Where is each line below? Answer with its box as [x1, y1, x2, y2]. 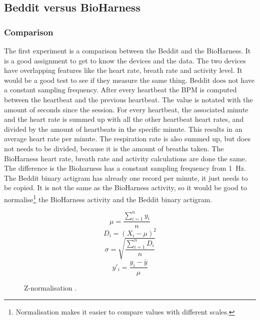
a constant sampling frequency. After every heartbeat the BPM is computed [4, 84, 237, 95]
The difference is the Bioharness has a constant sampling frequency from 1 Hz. [4, 163, 246, 173]
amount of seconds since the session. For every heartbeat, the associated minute [4, 104, 248, 114]
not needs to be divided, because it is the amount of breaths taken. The [4, 143, 224, 153]
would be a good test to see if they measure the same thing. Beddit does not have [4, 74, 255, 85]
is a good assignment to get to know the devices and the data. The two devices [4, 55, 246, 65]
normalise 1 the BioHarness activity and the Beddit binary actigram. [4, 192, 212, 204]
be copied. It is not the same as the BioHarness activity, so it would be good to [4, 182, 247, 193]
